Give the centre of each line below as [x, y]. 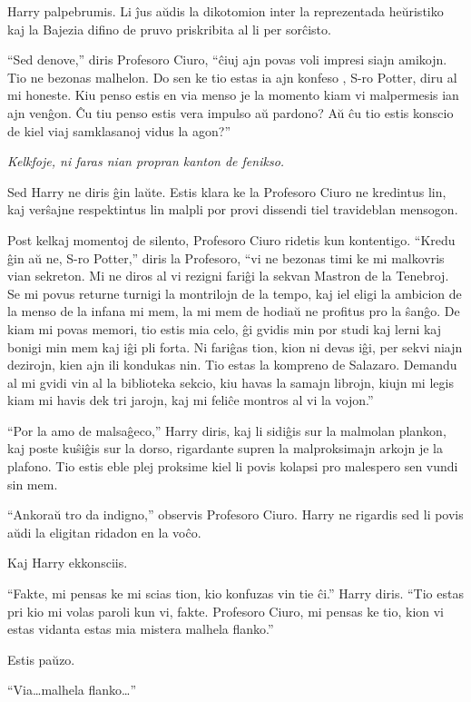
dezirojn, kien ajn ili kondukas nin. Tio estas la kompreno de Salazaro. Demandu [232, 365]
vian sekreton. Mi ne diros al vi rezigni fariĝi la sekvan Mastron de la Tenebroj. [228, 276]
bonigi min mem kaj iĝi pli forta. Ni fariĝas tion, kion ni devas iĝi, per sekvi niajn [235, 346]
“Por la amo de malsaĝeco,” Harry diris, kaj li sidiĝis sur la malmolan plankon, [227, 430]
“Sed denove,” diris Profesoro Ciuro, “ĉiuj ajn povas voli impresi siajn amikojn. [227, 59]
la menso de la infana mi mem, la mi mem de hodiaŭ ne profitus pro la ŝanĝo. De [234, 311]
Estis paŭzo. [41, 659]
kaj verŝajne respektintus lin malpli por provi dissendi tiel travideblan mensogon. [233, 209]
